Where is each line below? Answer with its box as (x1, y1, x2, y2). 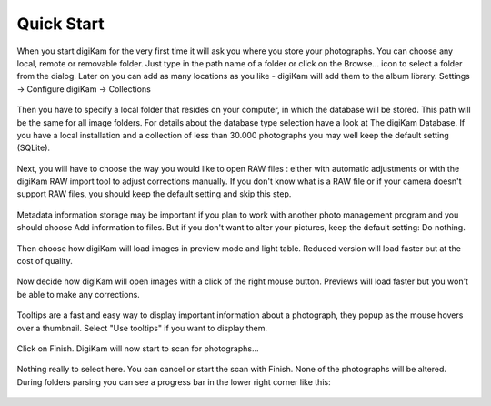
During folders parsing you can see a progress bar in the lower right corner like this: (16, 376, 331, 387)
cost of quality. (16, 256, 73, 267)
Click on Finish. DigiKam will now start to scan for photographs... (16, 342, 259, 354)
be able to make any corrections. (16, 289, 140, 299)
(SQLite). (16, 142, 50, 154)
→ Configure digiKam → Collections (16, 83, 152, 95)
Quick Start (16, 14, 105, 34)
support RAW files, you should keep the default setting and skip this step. (16, 188, 292, 199)
